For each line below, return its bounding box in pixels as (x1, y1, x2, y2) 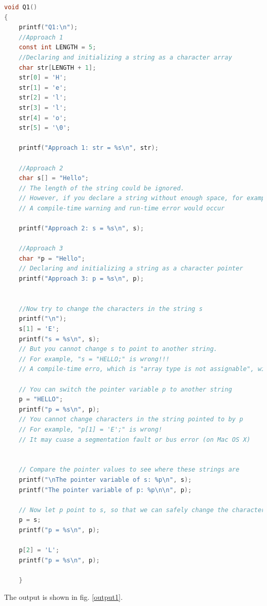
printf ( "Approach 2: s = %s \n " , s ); (18, 225, 144, 232)
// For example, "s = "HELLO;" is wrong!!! (18, 355, 170, 363)
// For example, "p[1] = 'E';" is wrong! (18, 425, 162, 433)
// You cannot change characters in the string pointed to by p (18, 416, 243, 423)
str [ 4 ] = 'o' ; (18, 114, 67, 122)
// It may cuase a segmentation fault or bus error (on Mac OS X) (18, 436, 251, 443)
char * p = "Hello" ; (18, 255, 85, 262)
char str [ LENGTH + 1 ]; (18, 64, 97, 71)
